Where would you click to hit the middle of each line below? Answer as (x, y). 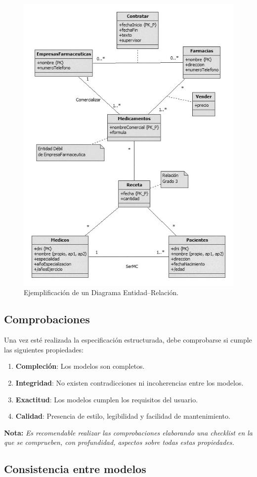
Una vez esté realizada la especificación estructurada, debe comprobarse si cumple (128, 340)
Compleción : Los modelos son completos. (80, 366)
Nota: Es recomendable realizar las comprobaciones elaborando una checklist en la (128, 432)
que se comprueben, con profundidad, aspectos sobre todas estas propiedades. (119, 442)
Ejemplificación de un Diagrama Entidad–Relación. (101, 292)
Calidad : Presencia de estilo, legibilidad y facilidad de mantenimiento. (123, 416)
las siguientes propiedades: (44, 349)
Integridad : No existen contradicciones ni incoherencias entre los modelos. (129, 383)
